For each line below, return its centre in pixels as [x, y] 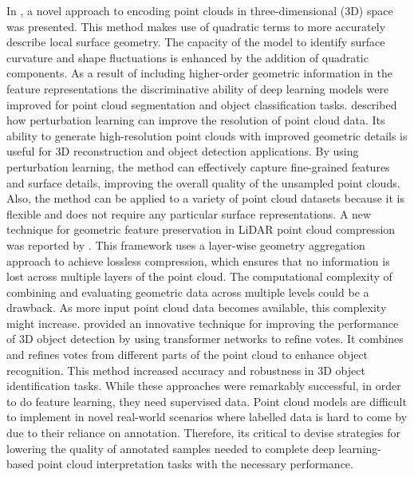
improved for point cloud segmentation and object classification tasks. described [202, 104]
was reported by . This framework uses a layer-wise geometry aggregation [186, 244]
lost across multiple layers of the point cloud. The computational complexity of [199, 276]
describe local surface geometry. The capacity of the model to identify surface [196, 42]
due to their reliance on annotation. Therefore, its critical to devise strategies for [204, 433]
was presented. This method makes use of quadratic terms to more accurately [196, 26]
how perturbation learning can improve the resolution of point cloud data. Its [196, 120]
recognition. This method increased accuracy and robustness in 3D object [186, 370]
